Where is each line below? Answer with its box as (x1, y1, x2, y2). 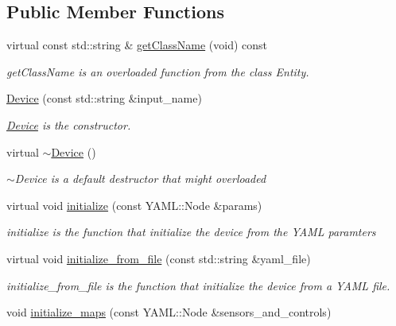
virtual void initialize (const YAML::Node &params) (6, 196, 262, 213)
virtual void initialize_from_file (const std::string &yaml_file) (6, 250, 311, 266)
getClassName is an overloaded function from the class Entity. (6, 63, 309, 80)
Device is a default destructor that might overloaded (14, 170, 266, 187)
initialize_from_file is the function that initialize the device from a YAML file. (6, 277, 390, 293)
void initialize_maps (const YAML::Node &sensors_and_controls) (6, 304, 332, 320)
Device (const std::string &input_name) (6, 90, 202, 107)
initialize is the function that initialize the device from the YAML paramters (6, 223, 376, 240)
